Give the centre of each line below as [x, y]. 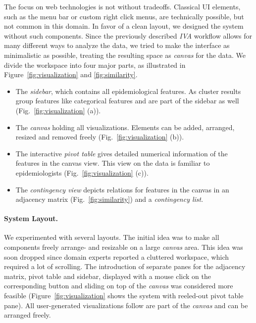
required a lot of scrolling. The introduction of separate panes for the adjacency [125, 266]
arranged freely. [27, 315]
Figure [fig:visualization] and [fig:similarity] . [71, 74]
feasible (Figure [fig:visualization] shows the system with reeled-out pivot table [124, 296]
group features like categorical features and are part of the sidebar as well [127, 101]
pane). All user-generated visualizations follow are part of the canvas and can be [126, 305]
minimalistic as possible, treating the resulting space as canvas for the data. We [125, 55]
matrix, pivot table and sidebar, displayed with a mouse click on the [107, 276]
